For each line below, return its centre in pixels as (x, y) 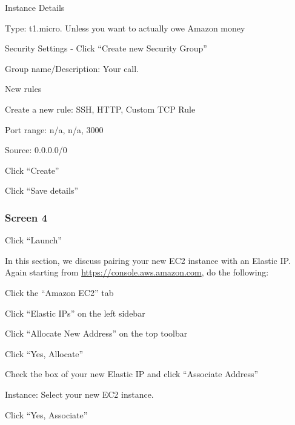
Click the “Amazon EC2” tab (59, 292)
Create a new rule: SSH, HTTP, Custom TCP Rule (100, 109)
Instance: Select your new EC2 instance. (79, 394)
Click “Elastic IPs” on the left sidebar (75, 313)
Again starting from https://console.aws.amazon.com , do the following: (137, 272)
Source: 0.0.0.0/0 (36, 150)
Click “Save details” (42, 190)
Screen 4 (26, 217)
